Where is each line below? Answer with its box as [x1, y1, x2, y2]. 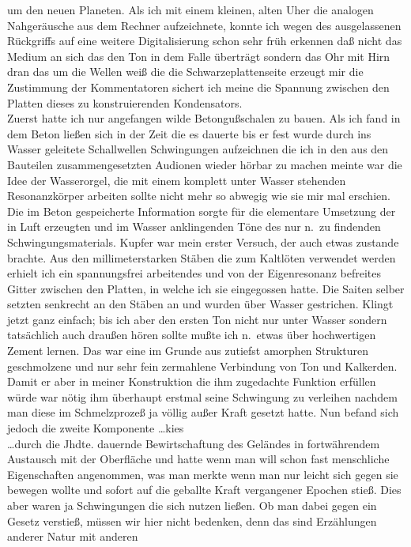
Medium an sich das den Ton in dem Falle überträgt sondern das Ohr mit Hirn [7, 47, 390, 64]
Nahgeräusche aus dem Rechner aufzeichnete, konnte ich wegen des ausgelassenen [7, 17, 402, 33]
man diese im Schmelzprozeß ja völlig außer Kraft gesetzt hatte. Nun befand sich [7, 404, 399, 421]
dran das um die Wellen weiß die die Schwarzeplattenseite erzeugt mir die [7, 63, 364, 80]
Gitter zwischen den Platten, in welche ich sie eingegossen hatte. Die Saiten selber [7, 280, 405, 296]
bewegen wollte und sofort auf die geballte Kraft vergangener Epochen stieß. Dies [7, 481, 402, 498]
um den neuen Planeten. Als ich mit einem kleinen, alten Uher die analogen [7, 2, 374, 17]
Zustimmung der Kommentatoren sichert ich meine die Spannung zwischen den [7, 78, 390, 95]
